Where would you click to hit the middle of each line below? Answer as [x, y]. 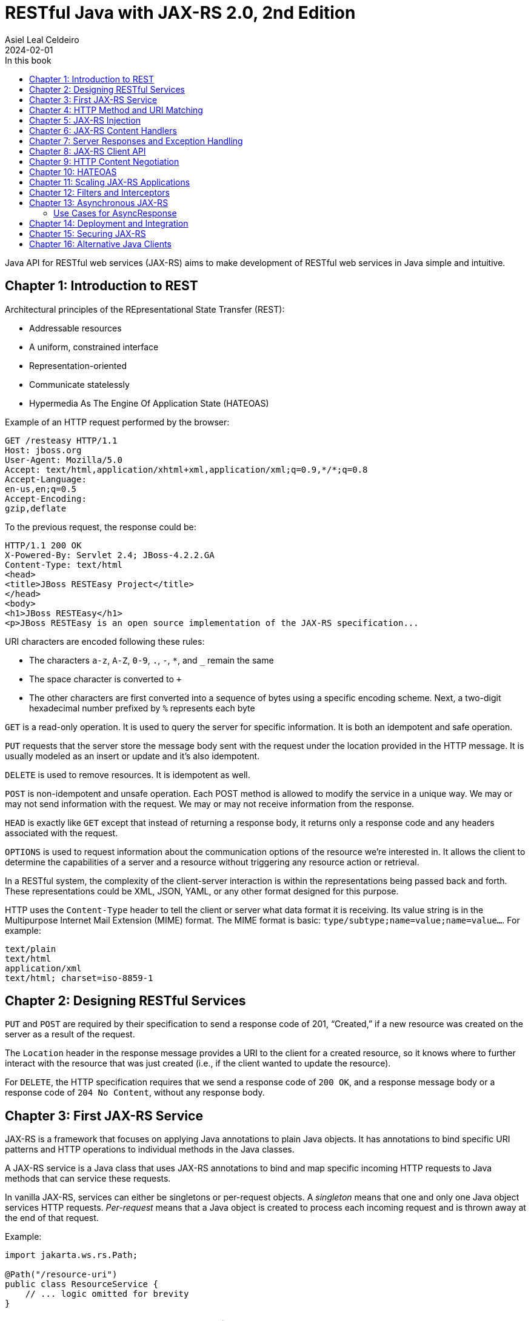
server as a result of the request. [70, 1034]
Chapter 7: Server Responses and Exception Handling [136, 141]
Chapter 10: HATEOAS [73, 171]
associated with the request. [62, 833]
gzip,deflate [36, 508]
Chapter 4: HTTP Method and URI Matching [116, 110]
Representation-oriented [78, 365]
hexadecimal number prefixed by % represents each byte [142, 708]
